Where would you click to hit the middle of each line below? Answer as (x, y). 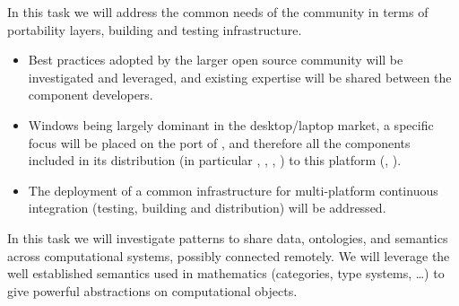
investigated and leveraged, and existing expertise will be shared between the (240, 77)
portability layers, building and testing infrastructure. (155, 29)
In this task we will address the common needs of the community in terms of (218, 12)
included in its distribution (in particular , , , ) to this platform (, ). (215, 160)
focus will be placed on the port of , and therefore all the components (219, 142)
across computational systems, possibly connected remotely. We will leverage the (229, 255)
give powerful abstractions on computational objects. (152, 290)
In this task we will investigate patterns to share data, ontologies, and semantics (228, 237)
